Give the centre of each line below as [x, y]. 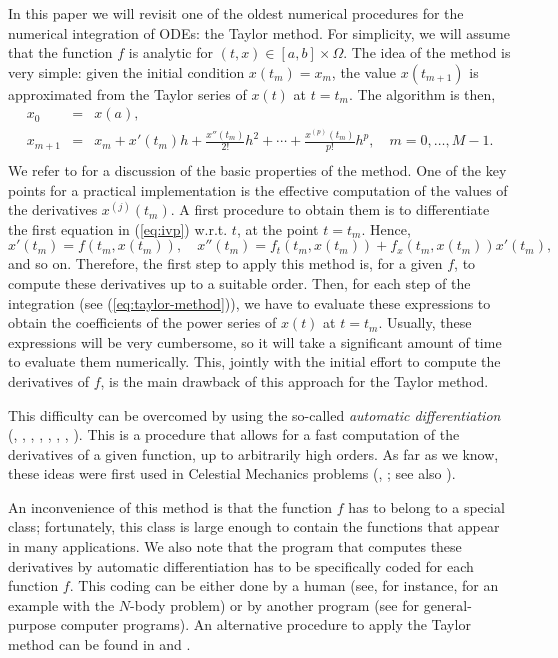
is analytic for [170, 52]
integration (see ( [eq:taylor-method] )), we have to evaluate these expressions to [249, 302]
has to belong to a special [426, 506]
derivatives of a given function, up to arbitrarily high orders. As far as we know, [253, 453]
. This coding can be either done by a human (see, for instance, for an [284, 585]
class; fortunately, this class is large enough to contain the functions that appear [254, 526]
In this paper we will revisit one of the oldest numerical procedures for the [236, 13]
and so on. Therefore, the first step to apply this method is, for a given [225, 263]
